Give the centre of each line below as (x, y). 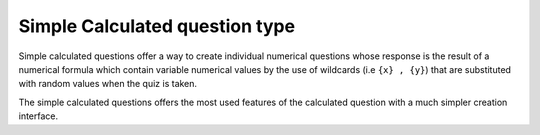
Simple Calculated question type (156, 26)
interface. (38, 116)
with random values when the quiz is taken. (108, 84)
